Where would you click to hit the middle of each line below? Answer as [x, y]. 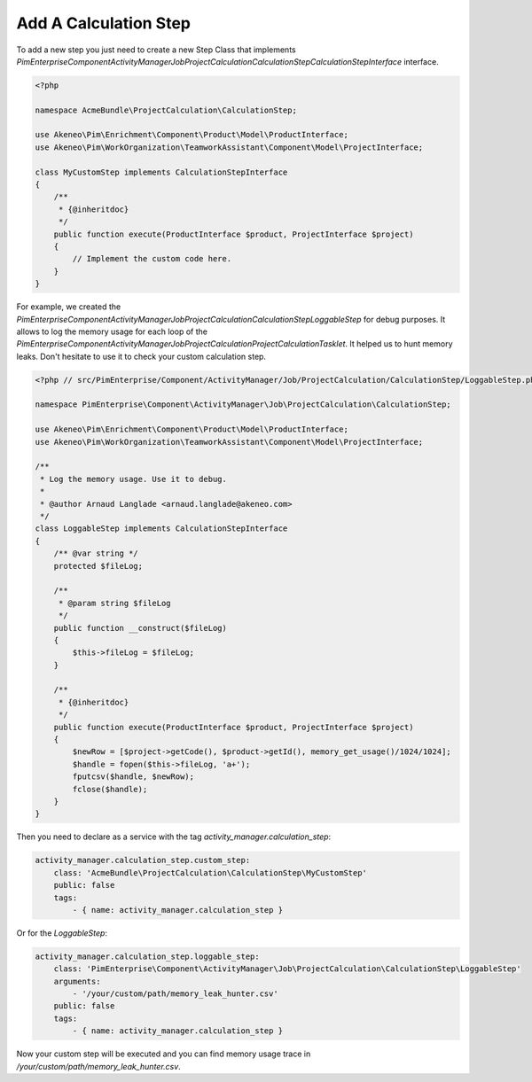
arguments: [77, 981]
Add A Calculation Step [103, 23]
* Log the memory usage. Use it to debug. [134, 479]
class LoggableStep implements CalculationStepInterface [161, 529]
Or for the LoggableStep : [62, 933]
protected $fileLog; [98, 566]
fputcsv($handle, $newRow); [133, 777]
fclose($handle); [110, 789]
